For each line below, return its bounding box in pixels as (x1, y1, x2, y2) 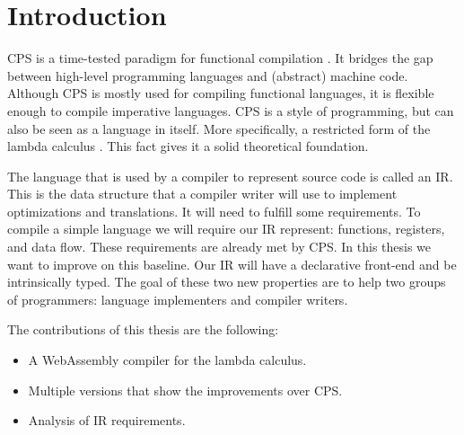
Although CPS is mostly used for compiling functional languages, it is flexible (7, 84, 434, 102)
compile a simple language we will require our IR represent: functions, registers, (7, 219, 445, 238)
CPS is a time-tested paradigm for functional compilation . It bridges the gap (7, 49, 433, 67)
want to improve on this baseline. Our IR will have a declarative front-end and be (7, 254, 457, 273)
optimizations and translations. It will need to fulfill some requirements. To (7, 201, 421, 220)
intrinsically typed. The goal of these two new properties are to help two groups (7, 272, 446, 291)
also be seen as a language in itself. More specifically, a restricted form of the (7, 119, 431, 138)
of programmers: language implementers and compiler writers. (7, 289, 348, 308)
